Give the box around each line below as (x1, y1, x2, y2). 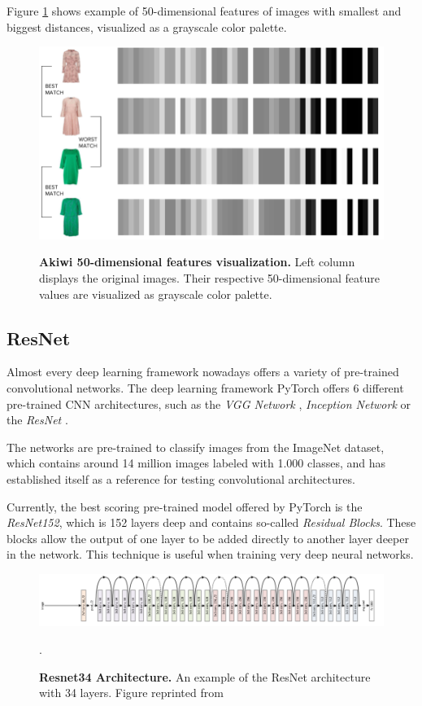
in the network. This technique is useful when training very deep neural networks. (7, 546, 414, 563)
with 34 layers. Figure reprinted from (39, 684, 224, 701)
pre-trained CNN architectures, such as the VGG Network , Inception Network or (7, 395, 411, 412)
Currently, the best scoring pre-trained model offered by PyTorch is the (7, 498, 363, 515)
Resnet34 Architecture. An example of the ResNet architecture (39, 668, 371, 685)
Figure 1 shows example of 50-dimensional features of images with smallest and (7, 2, 402, 19)
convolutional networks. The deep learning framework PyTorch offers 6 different (7, 379, 404, 396)
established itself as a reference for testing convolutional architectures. (7, 470, 355, 487)
